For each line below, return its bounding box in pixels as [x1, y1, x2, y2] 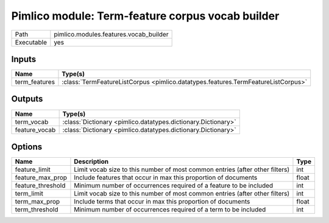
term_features [15, 78, 55, 87]
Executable [15, 38, 47, 46]
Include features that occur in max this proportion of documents [74, 174, 258, 182]
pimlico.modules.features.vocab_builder [54, 30, 169, 38]
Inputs [11, 54, 37, 64]
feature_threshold [15, 182, 66, 190]
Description [74, 157, 109, 166]
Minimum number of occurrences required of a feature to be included [74, 182, 274, 190]
